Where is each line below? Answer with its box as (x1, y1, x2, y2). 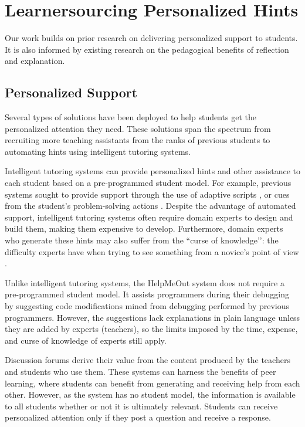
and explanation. (5, 55, 65, 67)
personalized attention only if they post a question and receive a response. (5, 411, 271, 423)
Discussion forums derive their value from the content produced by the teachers (5, 354, 290, 366)
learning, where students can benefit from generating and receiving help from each (5, 377, 300, 389)
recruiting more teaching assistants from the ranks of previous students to (5, 134, 270, 146)
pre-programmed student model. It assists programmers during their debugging (5, 288, 289, 300)
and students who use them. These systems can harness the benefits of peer (5, 365, 276, 377)
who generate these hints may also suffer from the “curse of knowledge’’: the (5, 234, 279, 246)
